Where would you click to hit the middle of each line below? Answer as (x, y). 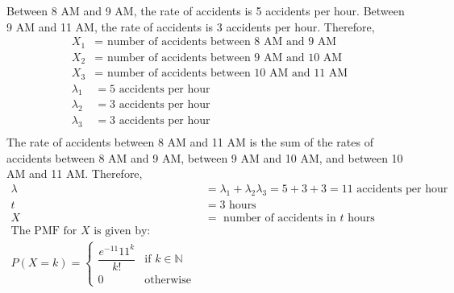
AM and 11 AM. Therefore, (75, 173)
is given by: (122, 231)
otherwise (168, 280)
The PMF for (44, 231)
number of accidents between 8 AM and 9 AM (222, 42)
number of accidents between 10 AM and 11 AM (227, 74)
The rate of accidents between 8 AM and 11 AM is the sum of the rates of (190, 142)
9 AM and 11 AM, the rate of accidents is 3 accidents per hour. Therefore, (191, 26)
